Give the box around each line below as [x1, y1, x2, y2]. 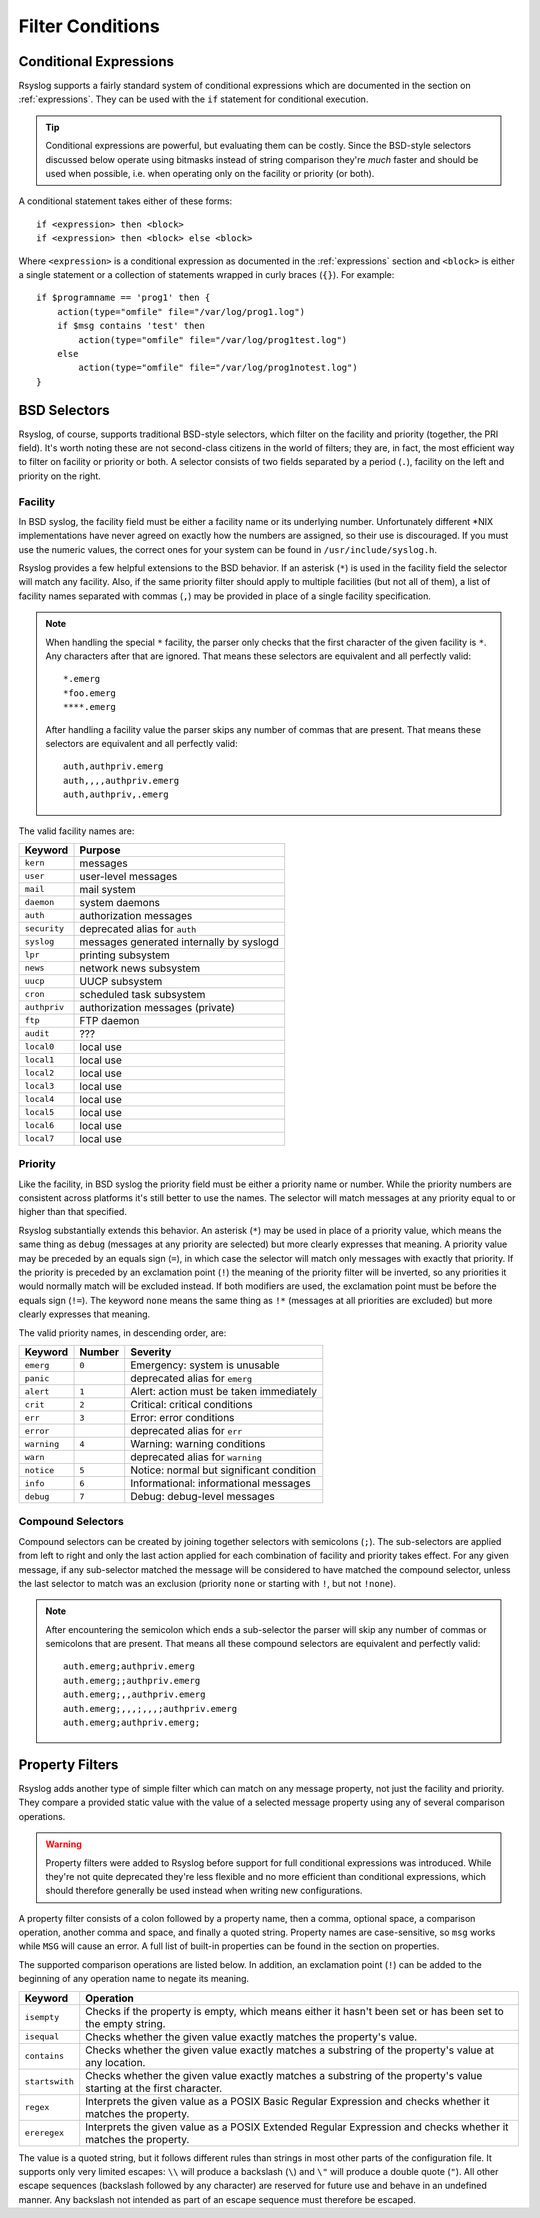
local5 [24, 1107, 55, 1118]
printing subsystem [79, 948, 170, 962]
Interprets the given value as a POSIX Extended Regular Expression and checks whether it [85, 2120, 509, 2134]
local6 [24, 1120, 55, 1131]
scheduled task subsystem [79, 987, 206, 1001]
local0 [24, 1041, 55, 1052]
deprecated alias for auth [79, 921, 197, 935]
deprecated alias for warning [130, 1450, 262, 1464]
